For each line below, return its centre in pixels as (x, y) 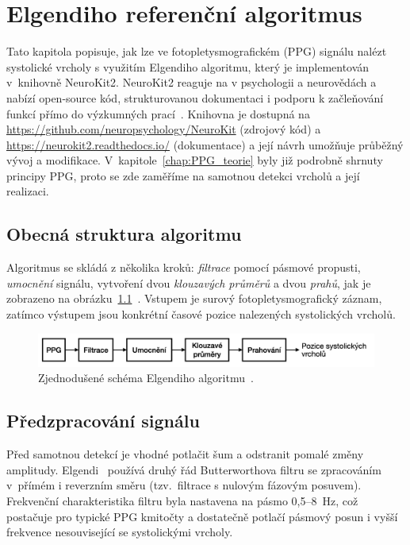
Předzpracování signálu (103, 421)
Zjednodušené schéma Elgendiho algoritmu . (146, 378)
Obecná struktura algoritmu (124, 234)
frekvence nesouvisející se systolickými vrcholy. (120, 532)
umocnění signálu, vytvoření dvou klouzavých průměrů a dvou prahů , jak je (189, 282)
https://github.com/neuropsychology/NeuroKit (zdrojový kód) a (164, 129)
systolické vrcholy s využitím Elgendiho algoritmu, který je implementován (188, 66)
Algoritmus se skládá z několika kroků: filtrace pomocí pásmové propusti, (184, 267)
